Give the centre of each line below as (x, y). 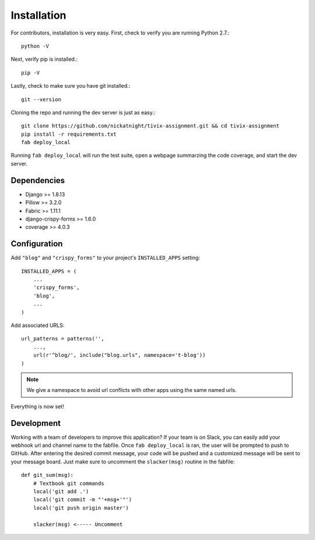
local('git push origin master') (81, 508)
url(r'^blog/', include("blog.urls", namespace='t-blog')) (119, 355)
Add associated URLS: (38, 325)
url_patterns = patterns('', (63, 339)
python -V (35, 46)
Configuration (37, 244)
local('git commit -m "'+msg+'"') (83, 500)
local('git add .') (61, 491)
